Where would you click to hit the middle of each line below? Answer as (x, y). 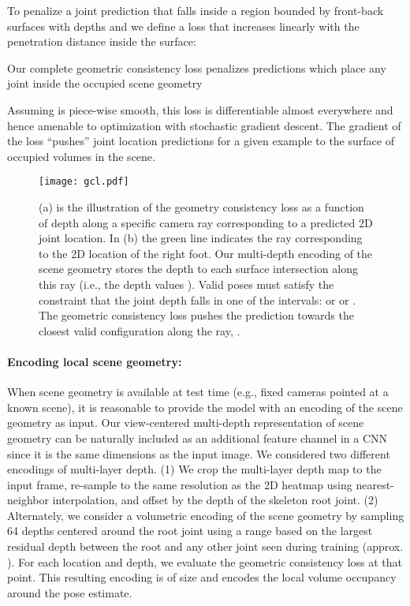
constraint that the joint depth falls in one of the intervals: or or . (198, 299)
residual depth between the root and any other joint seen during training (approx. (205, 546)
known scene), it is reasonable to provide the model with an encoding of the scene (205, 407)
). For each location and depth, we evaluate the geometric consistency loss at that (205, 561)
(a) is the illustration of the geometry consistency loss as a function (201, 207)
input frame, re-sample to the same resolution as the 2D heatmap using (180, 484)
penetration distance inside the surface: (102, 41)
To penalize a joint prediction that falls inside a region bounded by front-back (196, 10)
